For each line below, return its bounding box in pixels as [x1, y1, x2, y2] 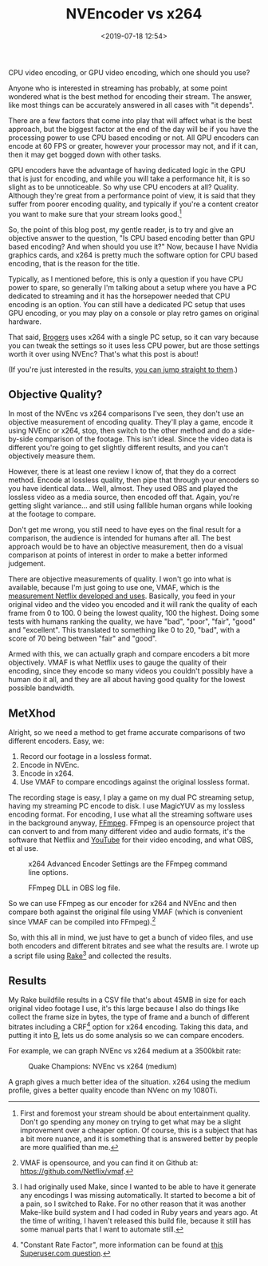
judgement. [8, 559, 46, 569]
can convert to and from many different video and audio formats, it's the [8, 827, 246, 837]
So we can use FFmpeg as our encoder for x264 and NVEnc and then [8, 899, 237, 909]
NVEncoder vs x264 [65, 5, 203, 23]
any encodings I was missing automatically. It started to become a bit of [19, 1191, 256, 1200]
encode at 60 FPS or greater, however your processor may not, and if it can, [8, 141, 258, 150]
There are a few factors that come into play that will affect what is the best [8, 115, 253, 125]
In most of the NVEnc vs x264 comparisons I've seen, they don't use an [8, 409, 245, 418]
